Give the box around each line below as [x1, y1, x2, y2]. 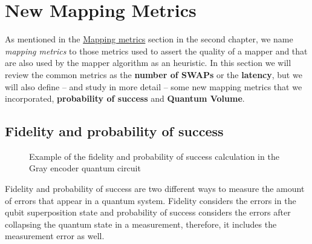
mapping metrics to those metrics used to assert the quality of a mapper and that [5, 44, 308, 57]
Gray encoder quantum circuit [29, 162, 141, 174]
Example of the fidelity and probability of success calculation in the [29, 150, 279, 162]
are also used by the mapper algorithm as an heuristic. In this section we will [5, 56, 291, 69]
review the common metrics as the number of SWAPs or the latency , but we [5, 68, 302, 81]
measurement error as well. [5, 229, 105, 242]
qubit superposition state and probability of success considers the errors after [5, 206, 291, 219]
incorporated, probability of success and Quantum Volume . [5, 92, 245, 105]
